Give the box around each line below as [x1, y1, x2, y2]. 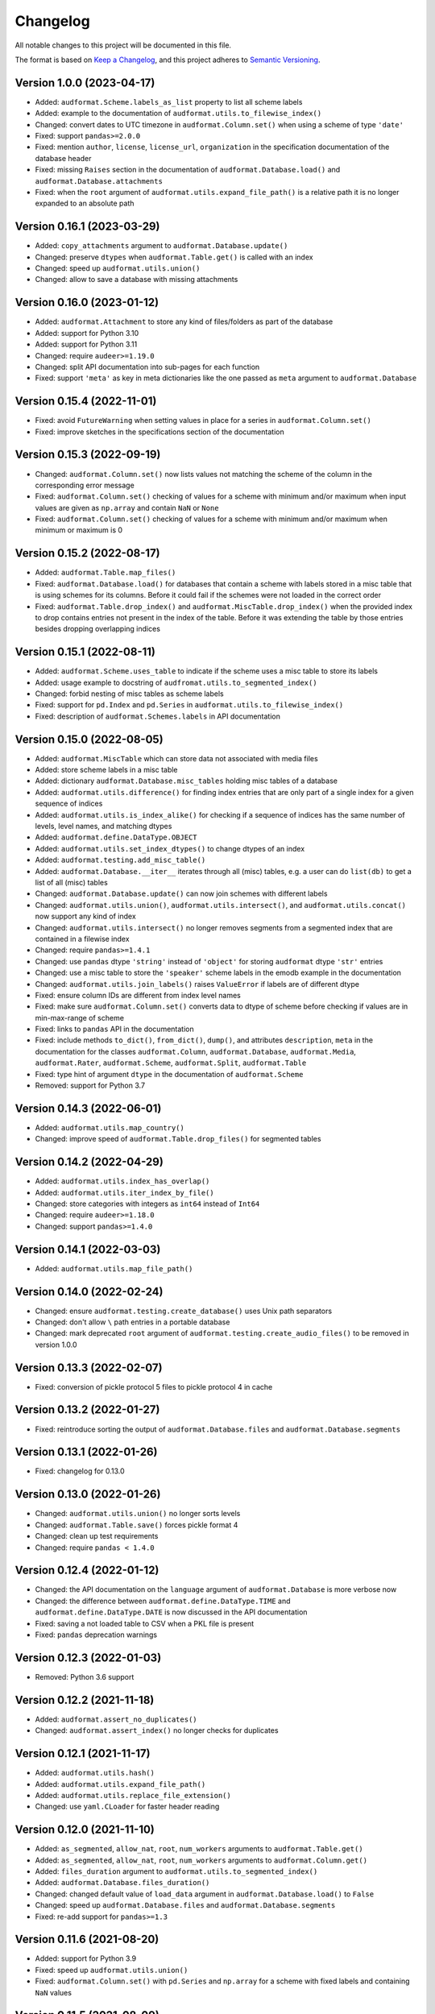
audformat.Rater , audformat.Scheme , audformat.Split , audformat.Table [35, 1058, 307, 1067]
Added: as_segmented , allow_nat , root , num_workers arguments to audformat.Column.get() [35, 1855, 368, 1865]
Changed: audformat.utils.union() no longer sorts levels [35, 1509, 241, 1519]
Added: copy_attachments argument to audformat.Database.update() [35, 241, 288, 251]
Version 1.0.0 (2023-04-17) [14, 76, 155, 89]
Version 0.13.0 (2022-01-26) [14, 1487, 161, 1502]
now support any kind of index [35, 911, 136, 922]
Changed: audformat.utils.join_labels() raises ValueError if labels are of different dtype [35, 979, 360, 988]
